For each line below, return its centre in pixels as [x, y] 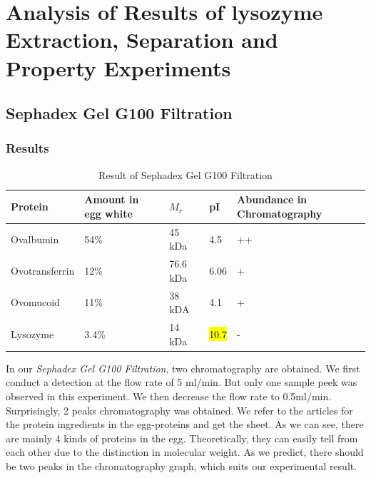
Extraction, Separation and [142, 40]
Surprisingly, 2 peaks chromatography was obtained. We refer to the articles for [179, 410]
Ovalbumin [35, 239]
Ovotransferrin [43, 271]
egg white [108, 213]
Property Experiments [118, 67]
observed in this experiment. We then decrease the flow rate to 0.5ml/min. [169, 396]
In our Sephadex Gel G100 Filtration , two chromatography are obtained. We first [183, 368]
